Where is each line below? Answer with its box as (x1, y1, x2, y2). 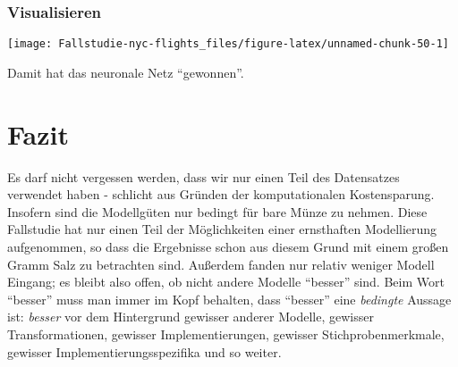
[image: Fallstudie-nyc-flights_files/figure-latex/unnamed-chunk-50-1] (7, 38, 449, 51)
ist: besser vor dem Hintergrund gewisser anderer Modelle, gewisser (7, 307, 374, 326)
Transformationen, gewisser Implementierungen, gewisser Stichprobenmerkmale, (7, 324, 445, 343)
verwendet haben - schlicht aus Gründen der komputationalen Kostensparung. (7, 185, 435, 204)
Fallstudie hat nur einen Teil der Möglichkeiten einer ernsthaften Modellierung (7, 220, 437, 238)
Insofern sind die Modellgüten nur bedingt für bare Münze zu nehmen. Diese (7, 202, 428, 221)
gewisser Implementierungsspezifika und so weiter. (7, 342, 282, 361)
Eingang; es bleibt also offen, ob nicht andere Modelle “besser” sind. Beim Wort (7, 272, 445, 291)
